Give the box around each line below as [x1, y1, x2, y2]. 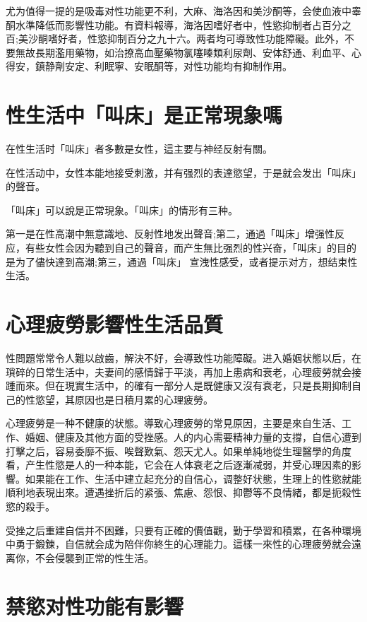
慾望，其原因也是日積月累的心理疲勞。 [35, 392, 213, 406]
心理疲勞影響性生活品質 [6, 310, 224, 339]
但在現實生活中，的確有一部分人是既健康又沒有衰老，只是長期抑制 [44, 378, 351, 393]
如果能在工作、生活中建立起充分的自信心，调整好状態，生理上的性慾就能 [25, 471, 361, 486]
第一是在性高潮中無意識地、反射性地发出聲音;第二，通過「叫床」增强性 [6, 226, 335, 241]
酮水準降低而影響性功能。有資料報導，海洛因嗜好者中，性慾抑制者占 [6, 17, 322, 32]
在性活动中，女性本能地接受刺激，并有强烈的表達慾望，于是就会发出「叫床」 [6, 165, 361, 180]
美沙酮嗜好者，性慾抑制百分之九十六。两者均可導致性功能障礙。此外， [18, 31, 344, 46]
